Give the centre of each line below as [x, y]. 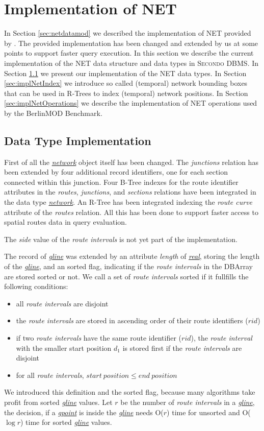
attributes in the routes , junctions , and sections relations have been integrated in [130, 192]
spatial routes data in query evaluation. [65, 222]
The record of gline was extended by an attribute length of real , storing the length [132, 256]
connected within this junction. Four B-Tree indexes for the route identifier [121, 182]
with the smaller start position [64, 348]
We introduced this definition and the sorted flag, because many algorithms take [130, 392]
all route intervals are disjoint [62, 303]
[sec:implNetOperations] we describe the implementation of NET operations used [131, 103]
